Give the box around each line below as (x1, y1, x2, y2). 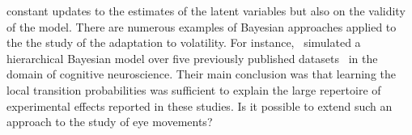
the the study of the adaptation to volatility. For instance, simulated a (6, 34, 361, 51)
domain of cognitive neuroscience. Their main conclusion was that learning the (6, 65, 397, 82)
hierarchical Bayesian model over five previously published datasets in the (6, 49, 378, 66)
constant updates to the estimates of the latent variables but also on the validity (6, 2, 406, 19)
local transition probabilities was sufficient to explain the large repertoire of (6, 81, 381, 98)
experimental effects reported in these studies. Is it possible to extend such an (6, 97, 393, 114)
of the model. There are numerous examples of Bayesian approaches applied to (6, 18, 397, 35)
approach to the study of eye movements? (6, 113, 213, 130)
